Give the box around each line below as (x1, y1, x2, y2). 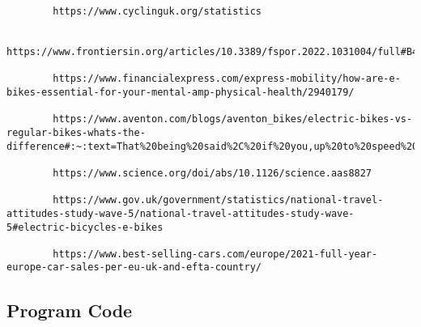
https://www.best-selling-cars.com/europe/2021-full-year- (53, 248, 378, 260)
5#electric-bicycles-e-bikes (6, 221, 164, 233)
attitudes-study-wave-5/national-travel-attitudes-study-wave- (6, 207, 355, 219)
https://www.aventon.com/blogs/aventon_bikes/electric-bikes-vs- (53, 113, 413, 125)
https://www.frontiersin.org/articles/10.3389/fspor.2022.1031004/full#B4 (6, 45, 419, 57)
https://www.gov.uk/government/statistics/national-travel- (53, 194, 384, 206)
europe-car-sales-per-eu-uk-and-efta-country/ (6, 261, 262, 274)
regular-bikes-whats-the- (6, 126, 146, 138)
